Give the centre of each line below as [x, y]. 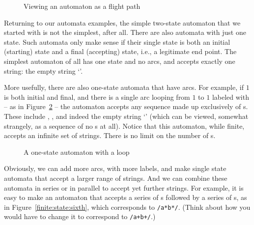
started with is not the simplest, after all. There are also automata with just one [125, 32]
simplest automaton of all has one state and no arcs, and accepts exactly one [120, 61]
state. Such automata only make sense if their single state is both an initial [117, 42]
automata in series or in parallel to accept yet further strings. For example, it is [124, 187]
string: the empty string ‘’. [43, 70]
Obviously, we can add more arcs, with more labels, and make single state [115, 168]
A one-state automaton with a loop [77, 152]
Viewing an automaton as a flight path [82, 6]
